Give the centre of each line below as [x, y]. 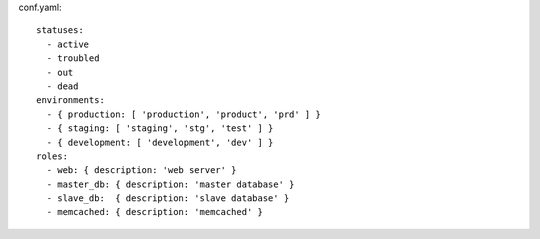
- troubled [73, 58]
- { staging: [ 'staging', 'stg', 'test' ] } [160, 128]
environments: [70, 100]
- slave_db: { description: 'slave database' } [168, 198]
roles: [52, 156]
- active [68, 44]
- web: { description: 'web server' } [141, 170]
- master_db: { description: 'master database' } [170, 184]
